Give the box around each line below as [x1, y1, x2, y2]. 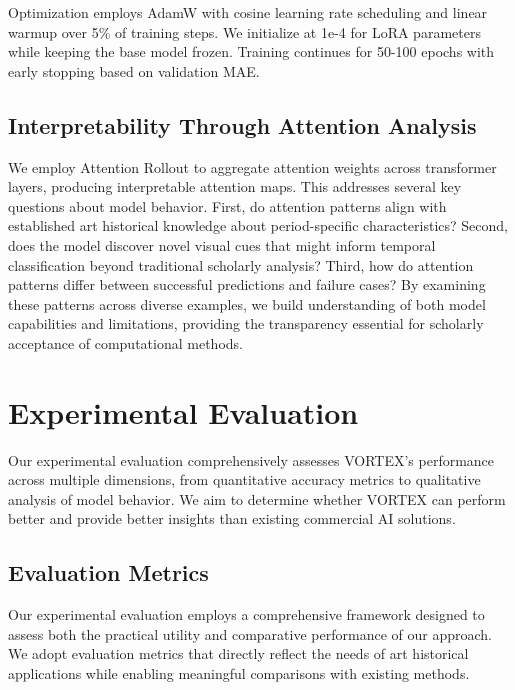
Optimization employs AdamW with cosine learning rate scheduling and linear [8, 2, 488, 22]
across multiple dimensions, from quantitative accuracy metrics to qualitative [8, 469, 481, 490]
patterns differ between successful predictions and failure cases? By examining [8, 274, 486, 295]
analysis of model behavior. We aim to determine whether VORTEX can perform [8, 488, 506, 509]
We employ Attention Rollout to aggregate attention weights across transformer [8, 156, 497, 177]
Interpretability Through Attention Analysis [8, 109, 477, 140]
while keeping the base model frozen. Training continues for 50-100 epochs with [8, 41, 495, 62]
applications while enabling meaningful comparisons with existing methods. [8, 663, 470, 683]
